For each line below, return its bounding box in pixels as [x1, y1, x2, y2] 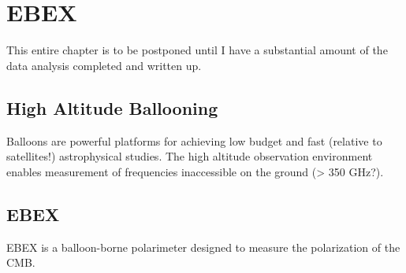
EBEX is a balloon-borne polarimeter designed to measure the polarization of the [6, 238, 400, 255]
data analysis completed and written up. [6, 57, 202, 73]
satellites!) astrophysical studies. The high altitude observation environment [6, 148, 373, 164]
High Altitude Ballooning [6, 95, 218, 120]
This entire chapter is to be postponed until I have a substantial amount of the [6, 42, 388, 58]
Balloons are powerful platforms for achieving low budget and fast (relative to [6, 132, 382, 149]
